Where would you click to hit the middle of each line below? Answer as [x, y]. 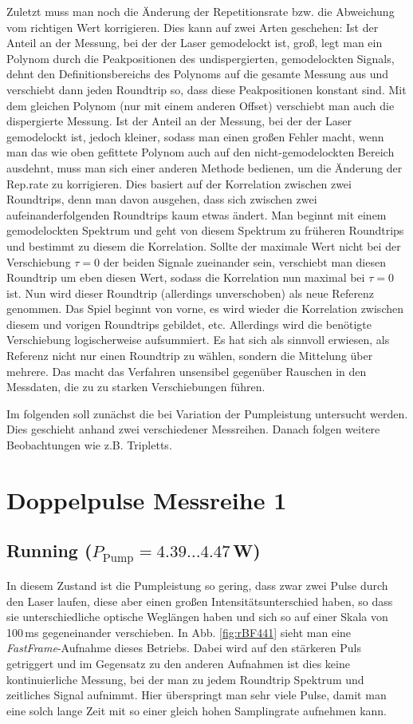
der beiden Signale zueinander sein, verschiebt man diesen [244, 261]
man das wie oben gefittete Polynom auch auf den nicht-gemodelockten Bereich [201, 152]
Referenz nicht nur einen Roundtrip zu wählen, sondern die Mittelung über [190, 356]
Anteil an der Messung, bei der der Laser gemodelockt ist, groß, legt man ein [195, 43]
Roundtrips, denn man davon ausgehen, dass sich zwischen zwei [162, 199]
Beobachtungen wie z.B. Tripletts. [89, 445]
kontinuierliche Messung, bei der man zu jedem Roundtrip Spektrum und [185, 679]
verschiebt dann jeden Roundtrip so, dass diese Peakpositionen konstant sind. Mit [206, 89]
